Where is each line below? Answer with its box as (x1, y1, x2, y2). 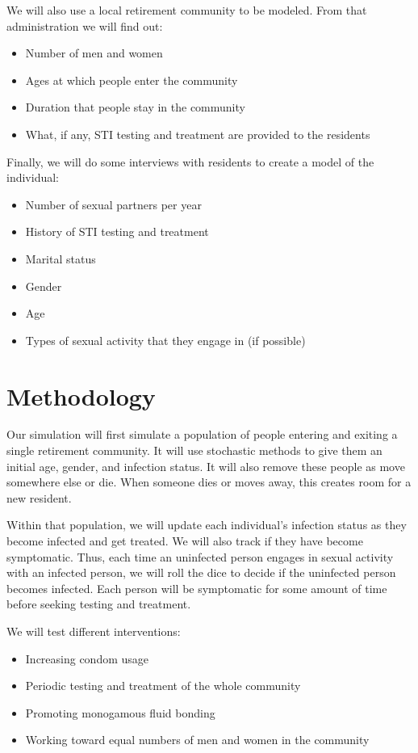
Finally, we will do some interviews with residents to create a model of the (6, 153, 374, 170)
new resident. (6, 489, 72, 506)
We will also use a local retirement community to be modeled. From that (6, 2, 367, 18)
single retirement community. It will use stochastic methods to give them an (6, 442, 382, 459)
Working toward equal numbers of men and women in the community (25, 731, 370, 748)
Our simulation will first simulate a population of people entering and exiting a (6, 426, 398, 443)
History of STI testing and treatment (25, 223, 209, 240)
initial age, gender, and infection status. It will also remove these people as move (6, 457, 405, 474)
